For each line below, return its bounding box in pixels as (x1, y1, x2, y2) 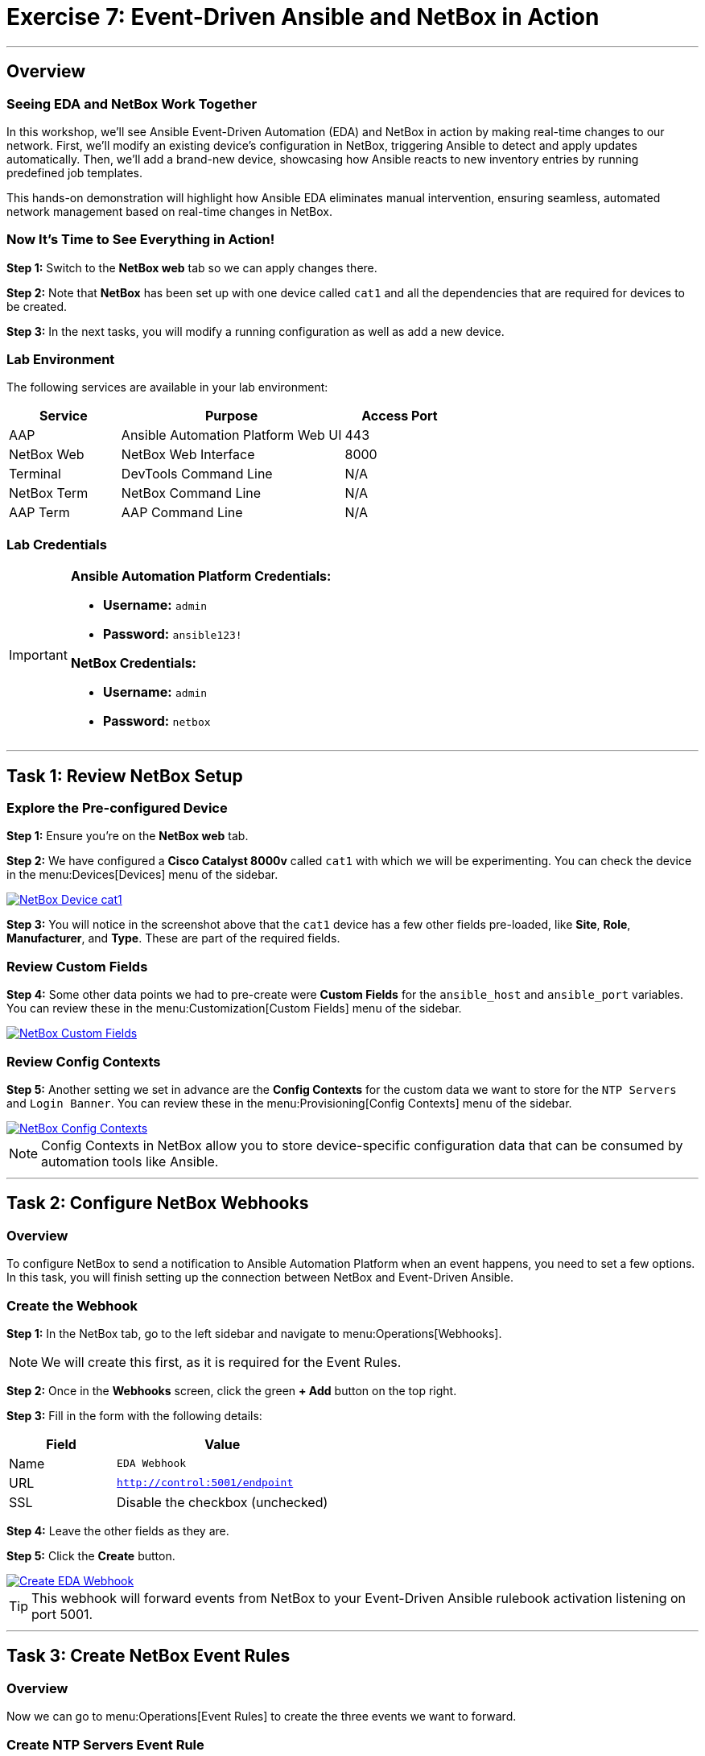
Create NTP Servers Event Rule (6, 1736, 204, 1753)
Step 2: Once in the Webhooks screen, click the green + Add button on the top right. (6, 1383, 457, 1398)
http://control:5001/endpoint (117, 1476, 294, 1489)
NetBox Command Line (121, 485, 262, 502)
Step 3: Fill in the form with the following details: (6, 1408, 262, 1423)
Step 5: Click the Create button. (6, 1548, 175, 1563)
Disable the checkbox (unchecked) (117, 1493, 328, 1510)
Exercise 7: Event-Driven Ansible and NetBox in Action (6, 3, 600, 31)
